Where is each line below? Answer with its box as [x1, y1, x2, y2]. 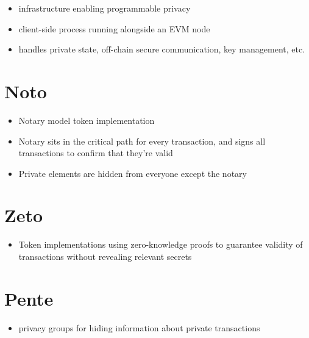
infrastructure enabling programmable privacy [18, 2, 191, 14]
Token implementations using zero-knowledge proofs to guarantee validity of [18, 238, 303, 251]
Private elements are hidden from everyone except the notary [18, 167, 247, 179]
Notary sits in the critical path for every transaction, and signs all [18, 134, 266, 147]
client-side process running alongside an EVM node [18, 22, 210, 35]
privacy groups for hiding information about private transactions [18, 321, 260, 334]
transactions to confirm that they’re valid [18, 146, 173, 159]
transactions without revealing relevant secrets [18, 250, 192, 262]
